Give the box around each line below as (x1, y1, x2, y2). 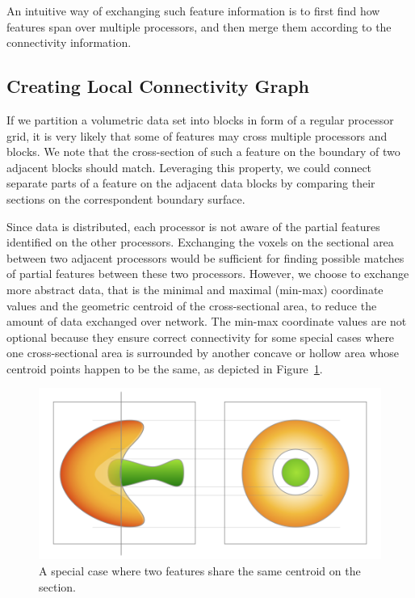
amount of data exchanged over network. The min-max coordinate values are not (6, 313, 407, 330)
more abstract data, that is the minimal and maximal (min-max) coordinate (6, 280, 384, 297)
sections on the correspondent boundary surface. (6, 190, 245, 207)
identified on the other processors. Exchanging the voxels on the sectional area (6, 234, 394, 251)
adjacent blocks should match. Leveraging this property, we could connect (6, 158, 372, 175)
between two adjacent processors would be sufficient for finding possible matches (6, 249, 405, 266)
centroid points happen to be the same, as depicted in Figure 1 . (6, 360, 323, 377)
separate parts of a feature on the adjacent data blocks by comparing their (6, 175, 375, 192)
